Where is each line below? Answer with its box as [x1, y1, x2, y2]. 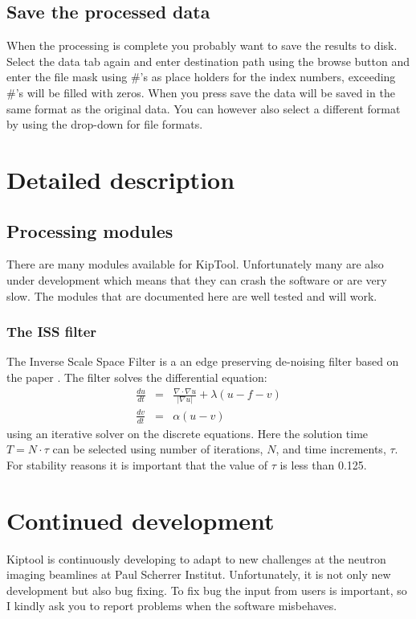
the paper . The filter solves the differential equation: [6, 368, 267, 385]
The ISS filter [6, 322, 97, 342]
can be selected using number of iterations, [52, 441, 263, 457]
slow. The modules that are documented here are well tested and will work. [6, 287, 377, 304]
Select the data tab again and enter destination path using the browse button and [6, 52, 410, 69]
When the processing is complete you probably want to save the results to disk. [6, 37, 398, 54]
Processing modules [6, 218, 173, 243]
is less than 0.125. [279, 456, 367, 473]
